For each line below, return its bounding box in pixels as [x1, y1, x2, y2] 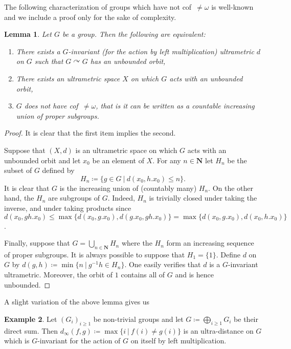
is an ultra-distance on [183, 325, 254, 336]
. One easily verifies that [124, 259, 201, 270]
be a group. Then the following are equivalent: [62, 29, 206, 39]
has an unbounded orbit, [90, 56, 166, 67]
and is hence [175, 269, 214, 280]
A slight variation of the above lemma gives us [4, 296, 150, 307]
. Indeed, [107, 192, 135, 203]
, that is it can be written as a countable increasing [96, 100, 255, 111]
